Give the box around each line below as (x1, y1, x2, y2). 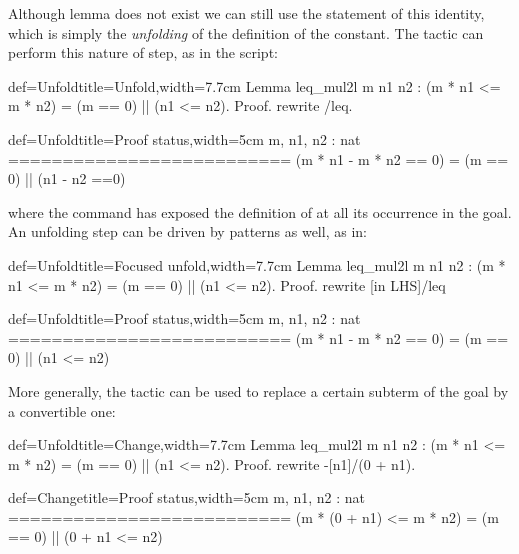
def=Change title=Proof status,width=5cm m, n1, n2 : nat (8, 487, 366, 508)
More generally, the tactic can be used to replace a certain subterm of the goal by (8, 380, 509, 401)
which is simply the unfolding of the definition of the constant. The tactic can (8, 22, 484, 43)
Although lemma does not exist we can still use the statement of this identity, (8, 3, 485, 23)
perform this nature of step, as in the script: (8, 42, 278, 63)
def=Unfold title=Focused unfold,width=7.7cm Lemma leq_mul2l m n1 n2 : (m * (8, 254, 506, 275)
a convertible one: (8, 400, 116, 421)
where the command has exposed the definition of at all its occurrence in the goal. (8, 201, 512, 222)
